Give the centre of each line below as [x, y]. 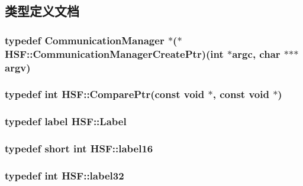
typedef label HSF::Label [66, 121]
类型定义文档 [42, 11]
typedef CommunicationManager [85, 40]
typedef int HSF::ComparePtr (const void [105, 94]
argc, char [256, 53]
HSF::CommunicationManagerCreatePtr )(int [114, 53]
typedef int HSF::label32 [65, 175]
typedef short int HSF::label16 [79, 149]
